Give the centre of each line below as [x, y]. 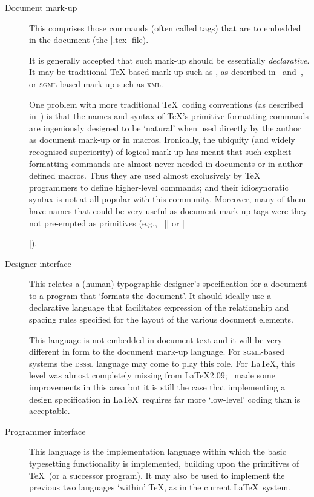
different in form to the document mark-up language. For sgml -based [157, 351]
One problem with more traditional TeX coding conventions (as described [166, 104]
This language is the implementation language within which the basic [158, 451]
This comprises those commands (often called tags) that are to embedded [165, 28]
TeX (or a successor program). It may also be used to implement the [157, 475]
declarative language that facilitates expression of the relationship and [159, 307]
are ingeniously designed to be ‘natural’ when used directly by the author [165, 127]
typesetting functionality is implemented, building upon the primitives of [164, 463]
